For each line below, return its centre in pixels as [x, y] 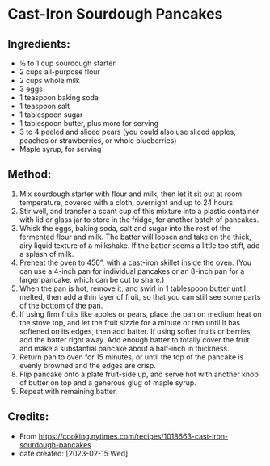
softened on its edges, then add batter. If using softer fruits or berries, [135, 331]
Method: [30, 174]
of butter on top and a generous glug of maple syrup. [108, 382]
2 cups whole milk [49, 80]
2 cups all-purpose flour [59, 72]
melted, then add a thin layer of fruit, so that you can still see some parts [140, 296]
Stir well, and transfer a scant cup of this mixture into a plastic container [139, 211]
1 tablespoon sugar [51, 115]
